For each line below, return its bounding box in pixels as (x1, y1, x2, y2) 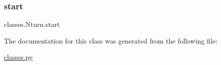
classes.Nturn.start (4, 19, 60, 29)
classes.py (4, 52, 33, 62)
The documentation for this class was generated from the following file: (4, 35, 218, 45)
